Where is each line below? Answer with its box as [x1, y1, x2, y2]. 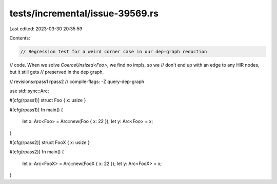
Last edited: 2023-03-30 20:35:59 [9, 26, 83, 32]
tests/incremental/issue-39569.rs [9, 8, 159, 19]
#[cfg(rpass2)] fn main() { [9, 149, 64, 155]
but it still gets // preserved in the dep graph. [9, 69, 104, 75]
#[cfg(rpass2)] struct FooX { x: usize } [9, 139, 90, 146]
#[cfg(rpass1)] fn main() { [9, 107, 64, 113]
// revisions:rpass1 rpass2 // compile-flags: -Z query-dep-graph [9, 78, 145, 85]
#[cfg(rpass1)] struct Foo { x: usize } [9, 97, 86, 104]
